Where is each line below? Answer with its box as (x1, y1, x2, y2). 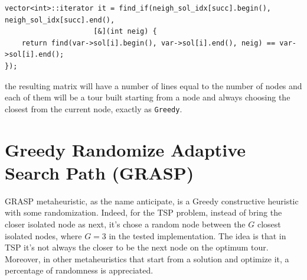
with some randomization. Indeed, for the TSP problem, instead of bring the (5, 206, 282, 219)
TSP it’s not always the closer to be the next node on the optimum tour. (5, 241, 269, 253)
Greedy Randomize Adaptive (5, 137, 246, 161)
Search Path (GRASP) (5, 160, 194, 184)
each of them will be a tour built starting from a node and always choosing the (5, 91, 290, 103)
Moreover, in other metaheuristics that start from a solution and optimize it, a (5, 252, 289, 265)
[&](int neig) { (93, 27, 157, 36)
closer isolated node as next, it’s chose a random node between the (5, 217, 246, 230)
